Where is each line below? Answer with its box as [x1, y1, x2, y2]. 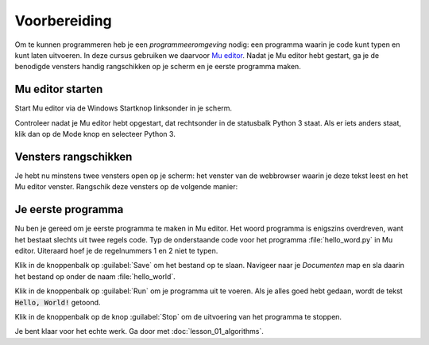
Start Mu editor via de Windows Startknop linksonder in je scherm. [14, 103, 233, 113]
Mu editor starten [14, 83, 103, 96]
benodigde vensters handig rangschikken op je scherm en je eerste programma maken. [14, 62, 301, 72]
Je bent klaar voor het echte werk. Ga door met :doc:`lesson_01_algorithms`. [14, 327, 264, 336]
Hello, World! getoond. [14, 297, 101, 307]
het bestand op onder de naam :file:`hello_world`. [14, 271, 176, 281]
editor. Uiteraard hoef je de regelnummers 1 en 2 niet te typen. [14, 246, 218, 255]
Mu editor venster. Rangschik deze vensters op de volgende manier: [14, 182, 238, 192]
